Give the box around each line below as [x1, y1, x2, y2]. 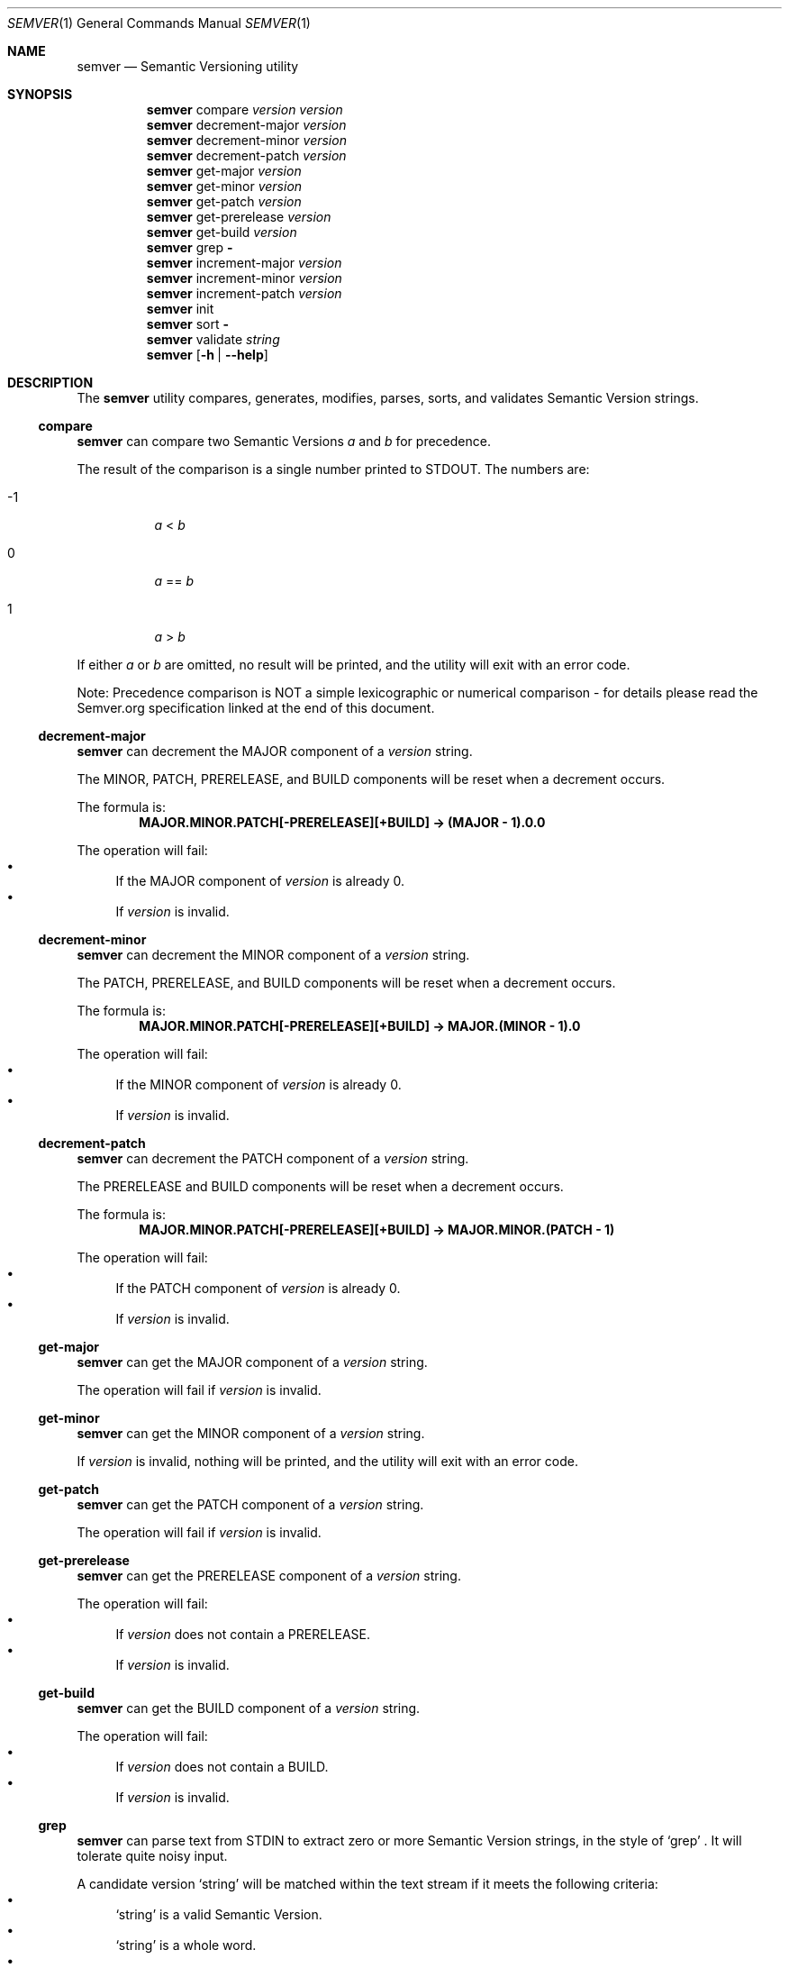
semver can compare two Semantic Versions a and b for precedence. [77, 433, 491, 449]
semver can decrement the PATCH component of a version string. [77, 1151, 469, 1166]
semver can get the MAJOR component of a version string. [77, 1354, 428, 1370]
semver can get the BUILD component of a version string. [77, 1700, 421, 1716]
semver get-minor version [146, 178, 303, 194]
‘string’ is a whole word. [115, 1937, 257, 1953]
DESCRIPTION [7, 375, 94, 390]
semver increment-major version [146, 255, 342, 270]
